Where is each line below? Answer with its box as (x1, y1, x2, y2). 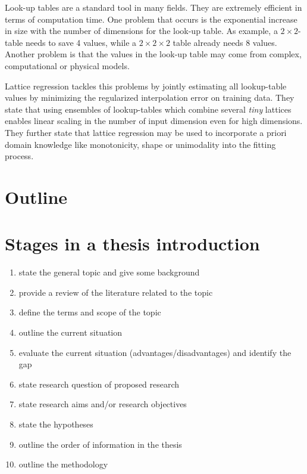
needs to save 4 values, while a (25, 36, 137, 48)
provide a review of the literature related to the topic (18, 286, 213, 298)
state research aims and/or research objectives (18, 398, 187, 410)
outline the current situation (18, 326, 123, 338)
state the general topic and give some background (18, 266, 200, 278)
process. (5, 150, 34, 162)
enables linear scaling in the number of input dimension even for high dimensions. (5, 114, 303, 127)
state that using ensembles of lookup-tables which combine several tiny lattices (5, 103, 292, 115)
